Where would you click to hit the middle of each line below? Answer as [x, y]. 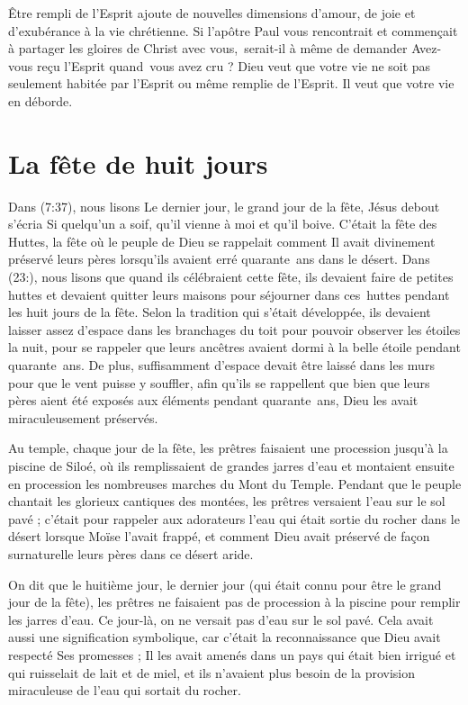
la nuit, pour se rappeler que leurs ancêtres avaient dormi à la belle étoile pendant [234, 347]
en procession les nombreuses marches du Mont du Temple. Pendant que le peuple [235, 483]
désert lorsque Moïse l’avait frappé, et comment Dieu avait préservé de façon [219, 536]
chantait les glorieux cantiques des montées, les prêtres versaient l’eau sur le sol [227, 501]
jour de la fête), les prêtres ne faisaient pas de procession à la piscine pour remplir [234, 602]
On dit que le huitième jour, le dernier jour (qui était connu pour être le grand [225, 584]
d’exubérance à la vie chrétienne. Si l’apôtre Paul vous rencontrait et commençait [233, 30]
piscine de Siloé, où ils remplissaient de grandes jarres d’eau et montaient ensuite [231, 465]
